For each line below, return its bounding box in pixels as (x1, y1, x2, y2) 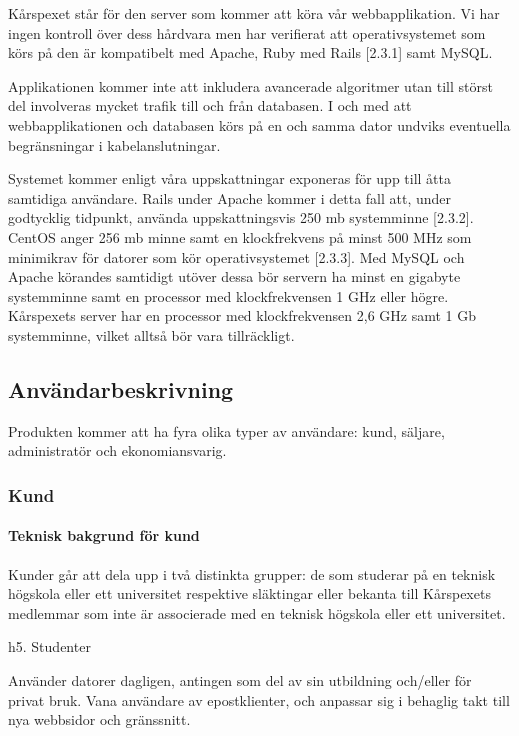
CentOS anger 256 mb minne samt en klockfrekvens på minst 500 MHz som (8, 226, 472, 247)
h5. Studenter (8, 636, 91, 657)
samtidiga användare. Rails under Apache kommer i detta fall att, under (8, 187, 452, 208)
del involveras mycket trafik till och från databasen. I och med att (8, 95, 412, 116)
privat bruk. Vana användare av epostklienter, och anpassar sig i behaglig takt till (8, 689, 510, 710)
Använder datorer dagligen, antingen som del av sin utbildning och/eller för (8, 669, 472, 690)
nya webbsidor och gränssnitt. (8, 709, 191, 730)
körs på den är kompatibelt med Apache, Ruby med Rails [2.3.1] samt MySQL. (8, 42, 493, 63)
